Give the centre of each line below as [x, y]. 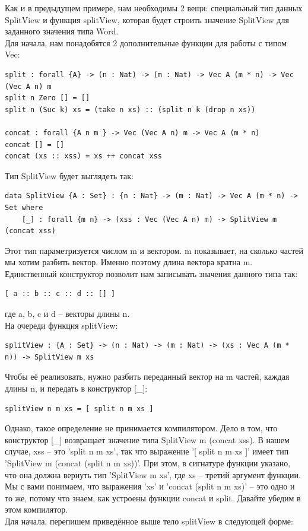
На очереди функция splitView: [61, 325]
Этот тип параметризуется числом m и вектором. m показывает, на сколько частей [154, 250]
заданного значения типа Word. [62, 31]
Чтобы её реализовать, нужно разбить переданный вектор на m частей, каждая [147, 376]
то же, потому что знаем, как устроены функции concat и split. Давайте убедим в [153, 497]
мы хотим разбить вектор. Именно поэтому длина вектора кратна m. [129, 262]
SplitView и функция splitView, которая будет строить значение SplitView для [147, 19]
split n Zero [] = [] [47, 98]
